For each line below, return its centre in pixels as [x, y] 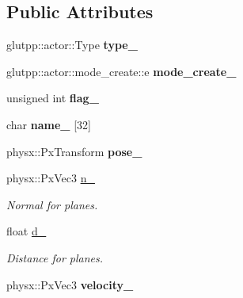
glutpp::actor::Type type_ [72, 45]
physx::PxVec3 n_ [51, 178]
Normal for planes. [52, 204]
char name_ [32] [49, 124]
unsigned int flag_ [53, 98]
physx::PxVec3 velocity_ [70, 284]
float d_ [27, 231]
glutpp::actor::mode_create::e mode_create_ [121, 71]
